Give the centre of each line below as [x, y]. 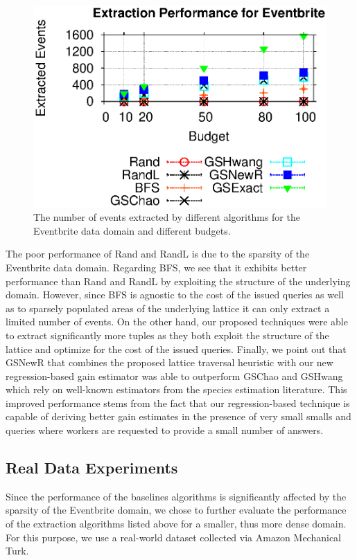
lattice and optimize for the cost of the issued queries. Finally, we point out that [176, 349]
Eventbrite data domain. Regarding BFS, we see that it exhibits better [156, 267]
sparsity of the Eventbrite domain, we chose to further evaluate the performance [176, 510]
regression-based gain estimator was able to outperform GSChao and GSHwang [174, 376]
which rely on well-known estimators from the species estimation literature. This [176, 389]
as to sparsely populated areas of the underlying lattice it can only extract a [168, 308]
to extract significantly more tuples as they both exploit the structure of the [167, 335]
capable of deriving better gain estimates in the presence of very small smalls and [178, 416]
